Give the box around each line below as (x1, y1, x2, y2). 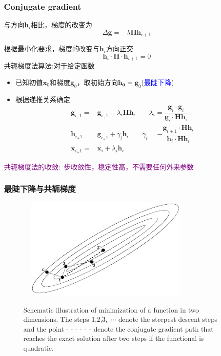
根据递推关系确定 (15, 94, 70, 104)
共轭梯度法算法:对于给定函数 (4, 61, 95, 71)
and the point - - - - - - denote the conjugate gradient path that (23, 323, 214, 334)
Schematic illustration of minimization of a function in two (23, 304, 199, 314)
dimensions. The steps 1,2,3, (23, 314, 108, 324)
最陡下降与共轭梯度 (4, 182, 76, 194)
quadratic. (23, 342, 54, 353)
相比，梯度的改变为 (31, 20, 93, 30)
